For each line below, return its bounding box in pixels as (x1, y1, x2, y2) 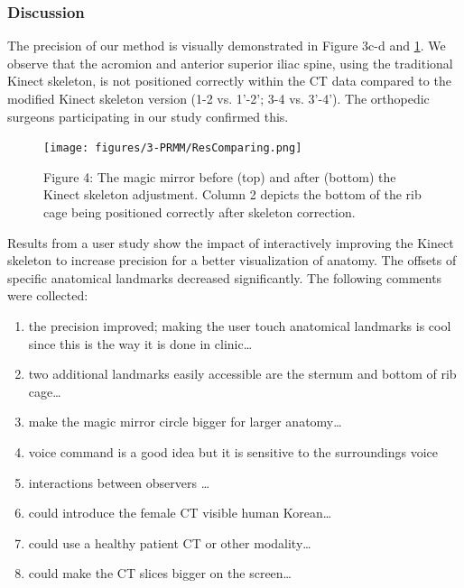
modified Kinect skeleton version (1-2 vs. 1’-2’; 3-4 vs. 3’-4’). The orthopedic (7, 89, 430, 107)
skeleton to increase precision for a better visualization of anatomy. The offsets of (7, 251, 457, 270)
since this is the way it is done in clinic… (28, 334, 253, 353)
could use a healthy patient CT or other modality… (28, 533, 311, 552)
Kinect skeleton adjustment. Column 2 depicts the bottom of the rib (43, 185, 422, 204)
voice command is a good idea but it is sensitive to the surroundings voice (28, 442, 438, 461)
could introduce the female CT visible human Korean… (28, 503, 332, 522)
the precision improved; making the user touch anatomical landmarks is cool (28, 317, 451, 335)
